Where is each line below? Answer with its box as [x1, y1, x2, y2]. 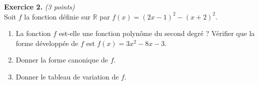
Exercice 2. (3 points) [4, 1, 75, 11]
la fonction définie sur [24, 11, 91, 21]
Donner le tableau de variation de [15, 71, 119, 81]
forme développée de [15, 37, 78, 48]
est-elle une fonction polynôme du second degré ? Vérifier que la [58, 28, 255, 38]
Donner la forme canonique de [15, 54, 108, 65]
